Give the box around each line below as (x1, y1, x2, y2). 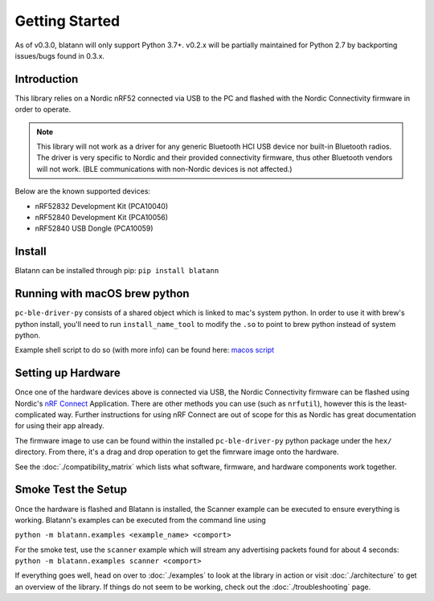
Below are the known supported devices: (14, 186, 151, 196)
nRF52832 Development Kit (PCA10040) (35, 201, 169, 211)
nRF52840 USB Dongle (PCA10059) (35, 223, 154, 233)
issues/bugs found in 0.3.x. (14, 51, 104, 60)
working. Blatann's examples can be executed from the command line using (14, 515, 267, 525)
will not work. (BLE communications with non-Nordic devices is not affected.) (36, 164, 293, 174)
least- (387, 399, 407, 408)
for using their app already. (14, 421, 104, 431)
